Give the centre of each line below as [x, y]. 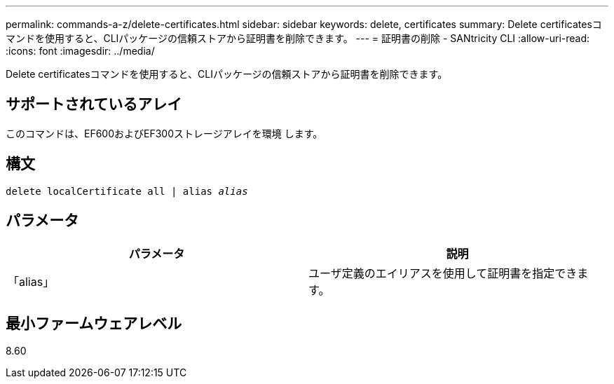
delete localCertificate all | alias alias [127, 191]
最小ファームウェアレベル [94, 323]
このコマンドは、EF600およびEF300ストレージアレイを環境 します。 [164, 133]
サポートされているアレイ [94, 104]
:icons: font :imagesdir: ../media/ [80, 51]
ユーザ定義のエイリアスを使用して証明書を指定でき [443, 273]
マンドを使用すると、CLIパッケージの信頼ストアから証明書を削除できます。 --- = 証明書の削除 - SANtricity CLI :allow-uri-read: [298, 38]
